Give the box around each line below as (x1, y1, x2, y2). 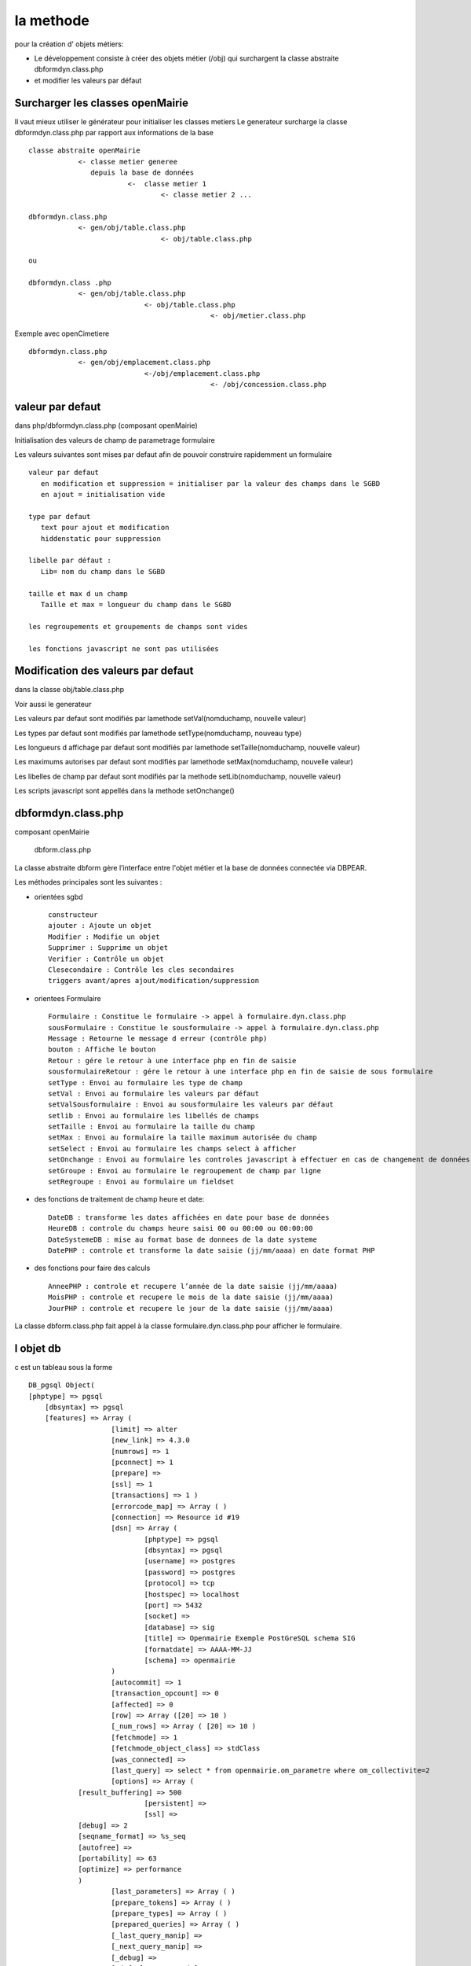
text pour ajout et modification (40, 523, 170, 532)
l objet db (14, 1342, 62, 1355)
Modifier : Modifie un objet (48, 932, 160, 941)
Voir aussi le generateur (14, 699, 92, 709)
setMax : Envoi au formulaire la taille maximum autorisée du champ (48, 1133, 317, 1142)
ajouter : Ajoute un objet (48, 921, 152, 930)
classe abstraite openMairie (28, 146, 141, 155)
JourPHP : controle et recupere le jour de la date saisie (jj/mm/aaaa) (48, 1304, 334, 1313)
